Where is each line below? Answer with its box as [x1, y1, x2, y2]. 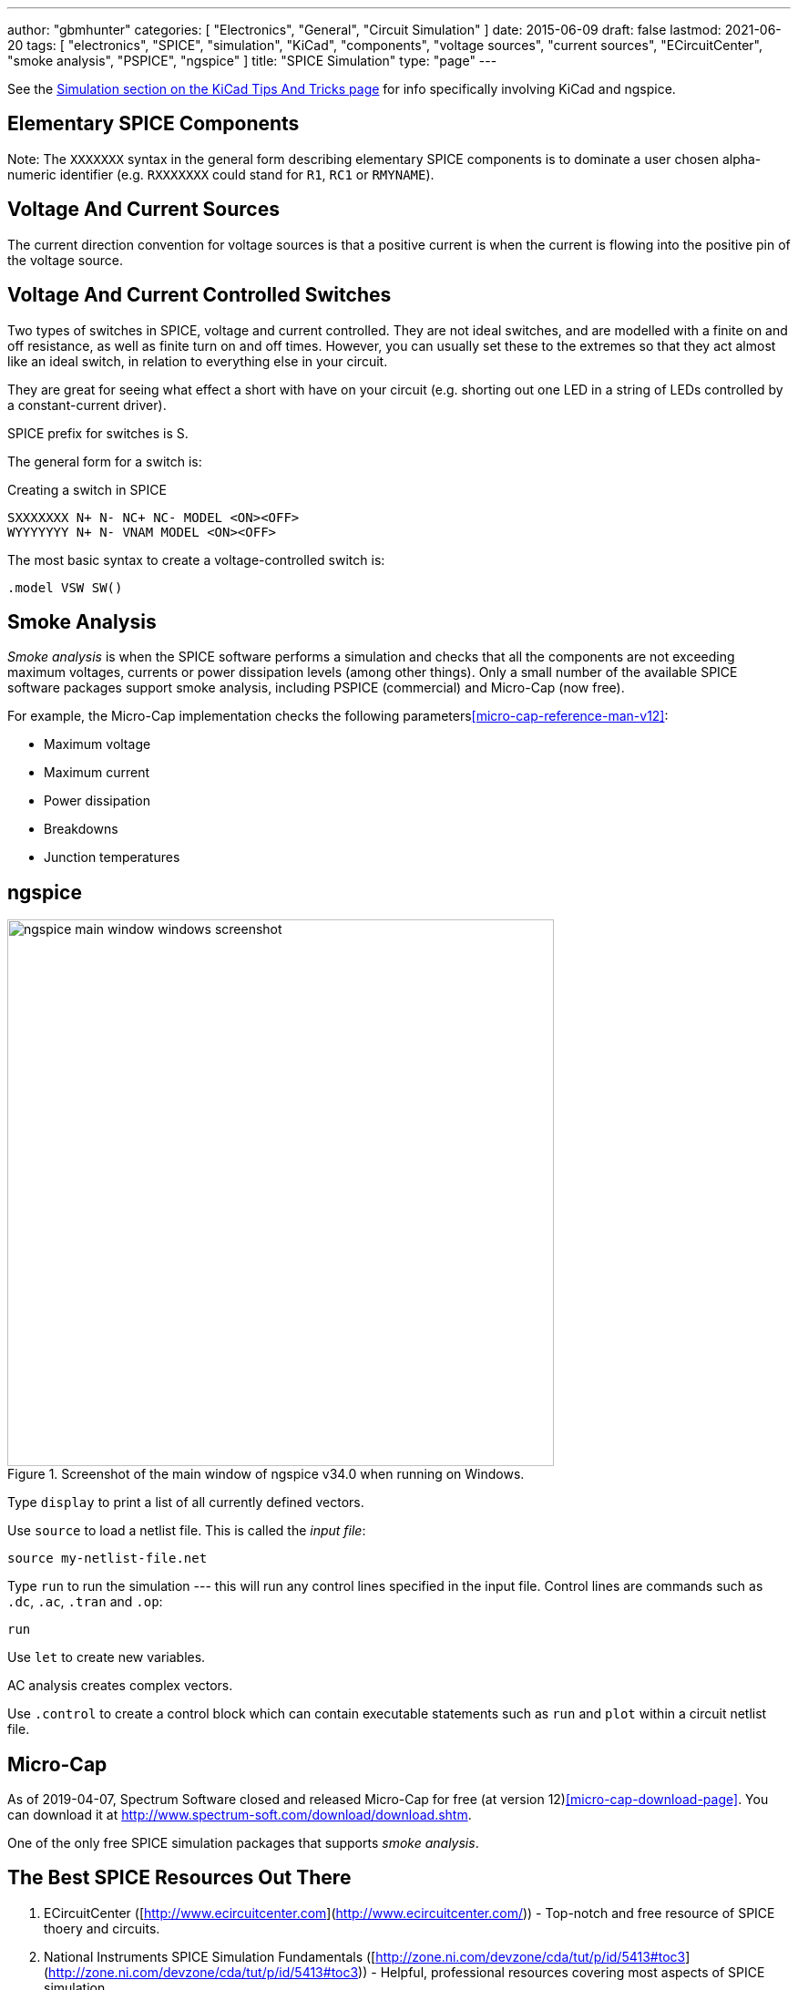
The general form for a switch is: [7, 453, 202, 469]
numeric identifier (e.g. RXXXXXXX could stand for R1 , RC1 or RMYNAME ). [7, 166, 435, 182]
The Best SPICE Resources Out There [7, 1866, 352, 1890]
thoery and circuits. [44, 1920, 160, 1936]
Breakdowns [44, 821, 118, 837]
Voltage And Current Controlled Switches [7, 283, 392, 307]
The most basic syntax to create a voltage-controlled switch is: [7, 551, 385, 568]
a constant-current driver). [7, 396, 167, 413]
